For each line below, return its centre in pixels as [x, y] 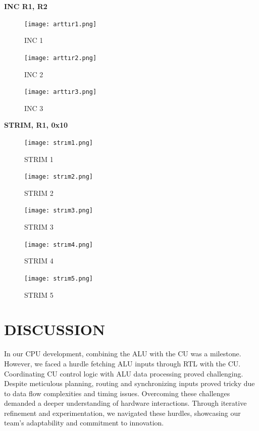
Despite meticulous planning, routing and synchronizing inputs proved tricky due [129, 383]
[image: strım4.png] [59, 245]
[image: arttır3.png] [61, 92]
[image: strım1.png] [59, 143]
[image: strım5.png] [59, 278]
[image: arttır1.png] [61, 24]
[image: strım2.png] [59, 177]
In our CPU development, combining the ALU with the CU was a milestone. [123, 354]
